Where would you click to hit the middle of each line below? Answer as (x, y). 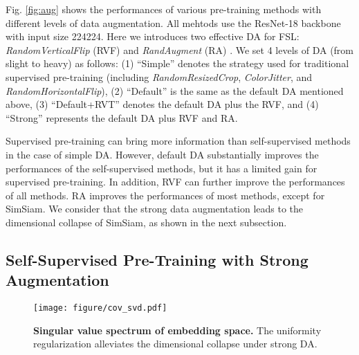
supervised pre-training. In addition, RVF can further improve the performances (175, 182)
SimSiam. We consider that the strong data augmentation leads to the (155, 209)
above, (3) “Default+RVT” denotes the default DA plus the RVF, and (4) (162, 104)
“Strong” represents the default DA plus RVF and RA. (122, 117)
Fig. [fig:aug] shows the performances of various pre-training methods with (164, 9)
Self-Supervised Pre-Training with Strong (157, 259)
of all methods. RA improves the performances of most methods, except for (165, 195)
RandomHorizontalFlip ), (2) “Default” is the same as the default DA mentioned (175, 90)
